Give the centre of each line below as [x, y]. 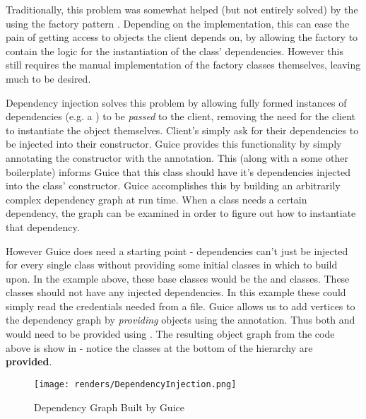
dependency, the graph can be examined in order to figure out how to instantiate [181, 213]
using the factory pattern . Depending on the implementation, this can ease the [178, 23]
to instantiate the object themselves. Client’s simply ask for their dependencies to [182, 130]
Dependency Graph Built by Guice [109, 407]
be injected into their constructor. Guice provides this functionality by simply [174, 144]
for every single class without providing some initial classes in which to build [172, 265]
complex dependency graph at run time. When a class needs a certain [157, 199]
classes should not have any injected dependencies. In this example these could [176, 292]
